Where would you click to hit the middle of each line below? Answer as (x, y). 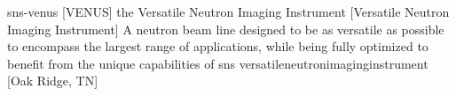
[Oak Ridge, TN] (53, 81)
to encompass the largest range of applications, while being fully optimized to (218, 46)
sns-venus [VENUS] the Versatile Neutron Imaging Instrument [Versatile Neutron (228, 11)
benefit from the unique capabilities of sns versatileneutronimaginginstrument (218, 63)
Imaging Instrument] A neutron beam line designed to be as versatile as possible (226, 29)
